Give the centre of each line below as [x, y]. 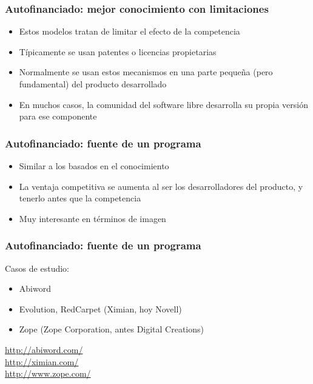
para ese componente [58, 116]
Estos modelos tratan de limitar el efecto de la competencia [130, 31]
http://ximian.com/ [42, 361]
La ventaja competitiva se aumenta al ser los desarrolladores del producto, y [161, 186]
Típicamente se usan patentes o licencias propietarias [118, 51]
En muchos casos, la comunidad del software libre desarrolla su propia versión [163, 104]
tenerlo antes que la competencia [80, 198]
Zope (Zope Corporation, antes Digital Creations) [112, 329]
